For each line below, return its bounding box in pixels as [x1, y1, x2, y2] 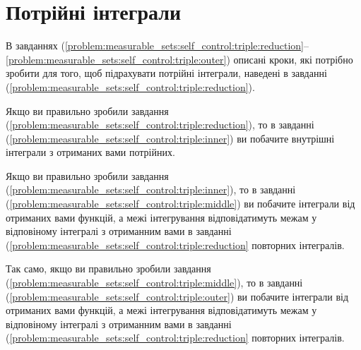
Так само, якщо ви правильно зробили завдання [6, 261, 211, 276]
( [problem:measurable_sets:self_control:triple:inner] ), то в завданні [6, 182, 296, 197]
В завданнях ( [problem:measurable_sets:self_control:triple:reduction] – [6, 38, 309, 53]
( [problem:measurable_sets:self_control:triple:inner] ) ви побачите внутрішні [6, 131, 335, 145]
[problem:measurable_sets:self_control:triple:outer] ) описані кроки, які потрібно [6, 52, 353, 66]
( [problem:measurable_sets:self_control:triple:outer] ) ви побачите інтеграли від [6, 289, 349, 303]
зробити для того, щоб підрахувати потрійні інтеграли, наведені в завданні [6, 66, 327, 80]
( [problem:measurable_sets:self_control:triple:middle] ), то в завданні [6, 275, 303, 290]
